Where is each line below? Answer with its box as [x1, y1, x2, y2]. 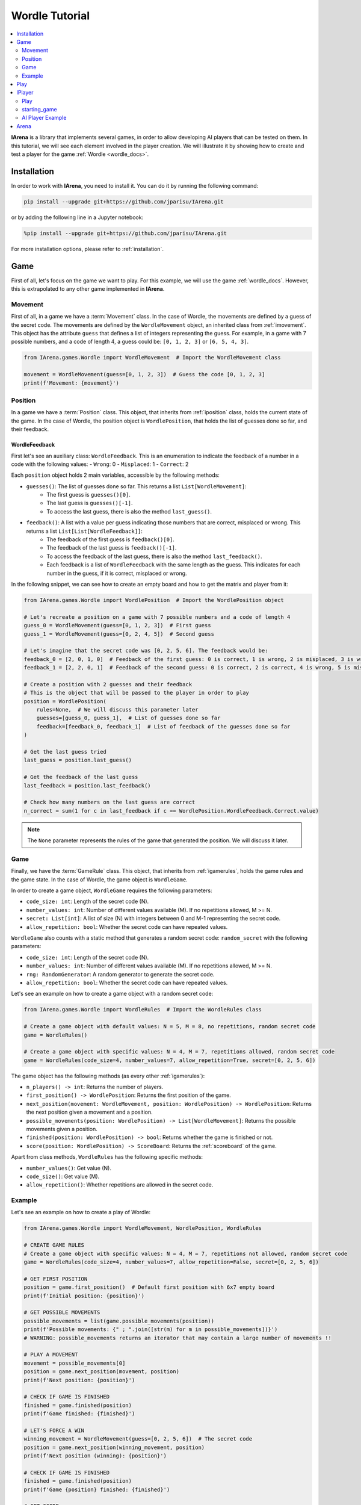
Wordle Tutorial [11, 9, 90, 22]
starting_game [22, 106, 57, 113]
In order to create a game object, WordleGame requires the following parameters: [11, 887, 212, 894]
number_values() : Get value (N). [26, 1164, 111, 1171]
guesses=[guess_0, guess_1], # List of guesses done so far [36, 715, 221, 722]
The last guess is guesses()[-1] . [46, 500, 133, 507]
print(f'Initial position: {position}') [23, 1292, 144, 1299]
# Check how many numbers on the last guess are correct [23, 799, 196, 806]
